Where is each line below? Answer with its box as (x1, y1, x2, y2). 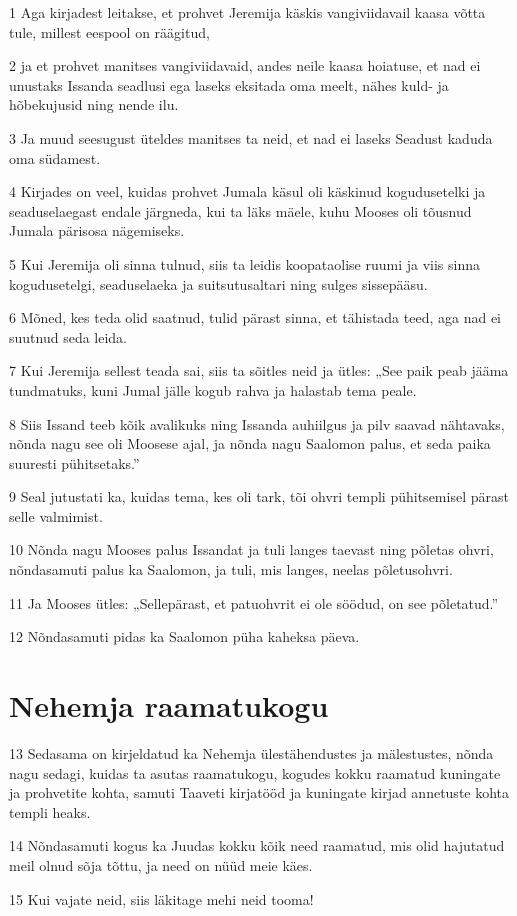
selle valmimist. (9, 505, 103, 526)
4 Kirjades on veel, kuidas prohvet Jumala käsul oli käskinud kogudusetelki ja (9, 181, 486, 202)
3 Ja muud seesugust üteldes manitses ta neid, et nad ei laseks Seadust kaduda (9, 127, 493, 148)
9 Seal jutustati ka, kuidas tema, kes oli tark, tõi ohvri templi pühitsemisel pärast (9, 486, 509, 507)
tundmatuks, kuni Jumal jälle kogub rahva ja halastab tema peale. (9, 379, 417, 400)
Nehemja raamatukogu (9, 685, 329, 726)
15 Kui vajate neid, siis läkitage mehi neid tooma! (9, 888, 314, 909)
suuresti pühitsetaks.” (9, 452, 140, 473)
